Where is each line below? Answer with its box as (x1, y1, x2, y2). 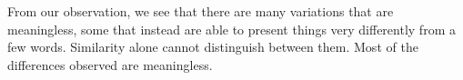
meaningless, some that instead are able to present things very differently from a (7, 19, 456, 38)
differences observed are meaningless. (7, 55, 213, 74)
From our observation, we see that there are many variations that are (7, 2, 394, 20)
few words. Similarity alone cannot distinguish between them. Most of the (7, 37, 418, 56)
